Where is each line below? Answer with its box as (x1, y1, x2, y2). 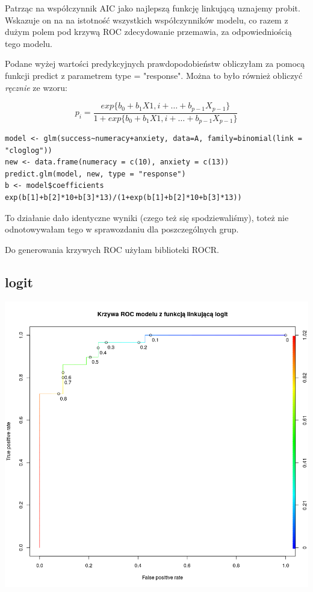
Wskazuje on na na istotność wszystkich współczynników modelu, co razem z (5, 13, 288, 26)
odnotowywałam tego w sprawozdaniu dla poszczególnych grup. (5, 223, 239, 235)
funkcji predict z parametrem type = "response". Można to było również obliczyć (5, 69, 303, 81)
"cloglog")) (5, 146, 52, 155)
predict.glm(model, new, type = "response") (5, 169, 186, 178)
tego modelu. (5, 37, 52, 49)
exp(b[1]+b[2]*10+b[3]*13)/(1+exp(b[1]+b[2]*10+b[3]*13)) (5, 193, 242, 202)
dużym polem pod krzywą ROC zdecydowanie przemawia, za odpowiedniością (5, 25, 292, 38)
